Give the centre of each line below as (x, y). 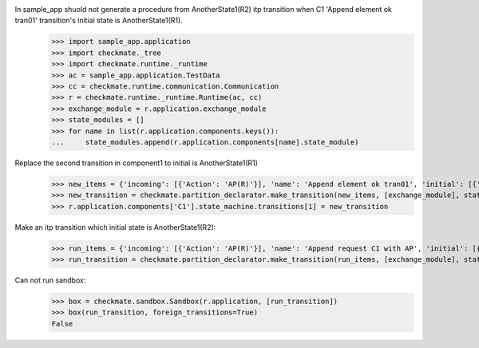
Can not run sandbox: (50, 280)
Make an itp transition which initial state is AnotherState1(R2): (115, 227)
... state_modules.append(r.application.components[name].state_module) (205, 142)
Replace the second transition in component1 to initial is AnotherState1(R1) (137, 163)
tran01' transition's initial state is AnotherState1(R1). (99, 21)
